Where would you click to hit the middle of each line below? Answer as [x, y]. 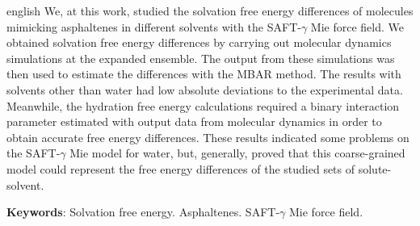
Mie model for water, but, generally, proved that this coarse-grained [237, 153]
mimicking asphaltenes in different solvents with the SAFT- [154, 26]
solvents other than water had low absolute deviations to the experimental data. [205, 89]
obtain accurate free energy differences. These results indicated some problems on [208, 137]
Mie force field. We [357, 26]
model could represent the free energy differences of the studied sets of [181, 168]
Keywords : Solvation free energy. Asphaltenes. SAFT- [143, 212]
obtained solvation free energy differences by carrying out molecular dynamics [199, 42]
